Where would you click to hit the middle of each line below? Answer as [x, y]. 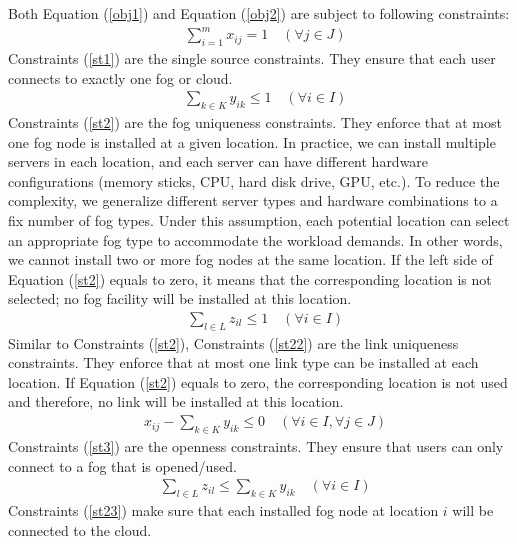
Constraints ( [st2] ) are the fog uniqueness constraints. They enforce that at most [255, 121]
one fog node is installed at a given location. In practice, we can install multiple [252, 141]
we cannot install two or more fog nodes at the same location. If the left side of [250, 259]
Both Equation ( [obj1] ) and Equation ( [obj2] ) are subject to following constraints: [259, 13]
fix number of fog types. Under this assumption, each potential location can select [259, 219]
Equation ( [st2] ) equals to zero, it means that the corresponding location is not [250, 278]
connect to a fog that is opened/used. [122, 465]
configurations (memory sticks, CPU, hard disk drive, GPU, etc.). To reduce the [254, 180]
